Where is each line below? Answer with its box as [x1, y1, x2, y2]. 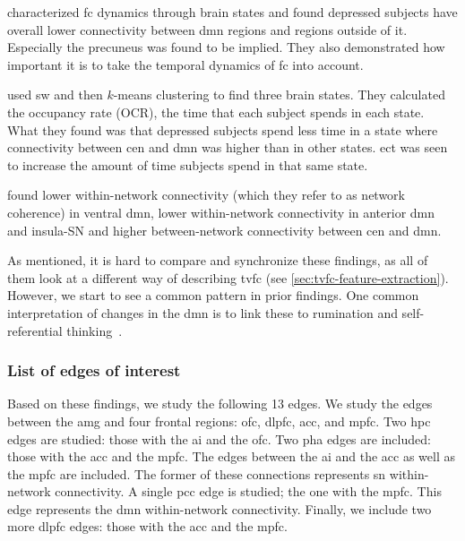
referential [7, 321, 63, 339]
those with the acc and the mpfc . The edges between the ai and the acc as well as [7, 447, 455, 466]
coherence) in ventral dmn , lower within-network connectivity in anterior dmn [7, 202, 435, 221]
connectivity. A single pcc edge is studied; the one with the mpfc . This [55, 482, 442, 501]
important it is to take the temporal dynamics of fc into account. [7, 55, 364, 73]
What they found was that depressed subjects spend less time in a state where [7, 120, 438, 139]
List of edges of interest [7, 359, 181, 382]
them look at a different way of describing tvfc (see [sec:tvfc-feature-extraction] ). [7, 268, 449, 287]
